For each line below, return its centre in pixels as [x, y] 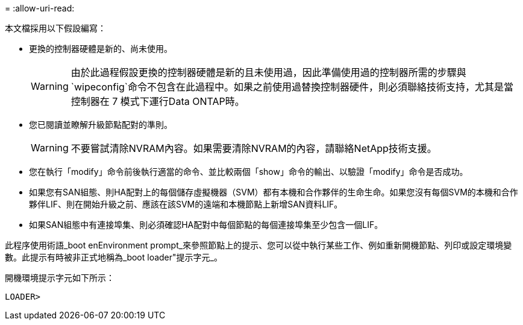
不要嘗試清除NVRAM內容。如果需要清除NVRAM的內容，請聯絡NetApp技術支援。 [254, 148]
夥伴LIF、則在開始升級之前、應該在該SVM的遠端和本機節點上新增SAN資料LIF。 [186, 204]
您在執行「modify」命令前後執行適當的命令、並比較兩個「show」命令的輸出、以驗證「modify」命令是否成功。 [249, 172]
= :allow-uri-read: [40, 8]
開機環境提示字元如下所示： [60, 278]
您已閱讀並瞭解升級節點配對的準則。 [101, 125]
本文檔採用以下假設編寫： [55, 28]
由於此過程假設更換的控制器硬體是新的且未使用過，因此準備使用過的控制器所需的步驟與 [268, 72]
